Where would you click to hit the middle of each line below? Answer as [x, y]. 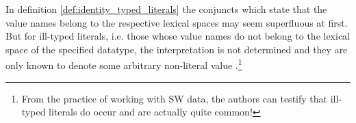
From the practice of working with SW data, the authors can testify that [174, 98]
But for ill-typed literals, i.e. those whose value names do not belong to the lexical [178, 36]
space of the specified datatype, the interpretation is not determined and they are [177, 49]
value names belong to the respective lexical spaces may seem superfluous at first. [177, 22]
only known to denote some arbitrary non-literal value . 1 [124, 64]
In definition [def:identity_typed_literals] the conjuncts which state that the [166, 9]
